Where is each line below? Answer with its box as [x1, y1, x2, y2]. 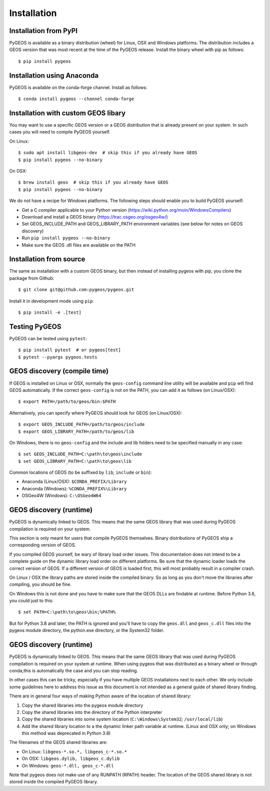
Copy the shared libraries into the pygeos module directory [21, 702, 143, 708]
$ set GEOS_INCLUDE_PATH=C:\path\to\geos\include [18, 451, 142, 457]
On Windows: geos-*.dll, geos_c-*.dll [21, 762, 114, 768]
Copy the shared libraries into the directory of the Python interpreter [21, 709, 162, 715]
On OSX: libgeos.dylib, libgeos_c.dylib [21, 755, 120, 761]
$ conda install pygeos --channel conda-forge [18, 96, 134, 102]
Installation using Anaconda [9, 71, 99, 80]
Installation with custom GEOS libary [9, 109, 126, 117]
